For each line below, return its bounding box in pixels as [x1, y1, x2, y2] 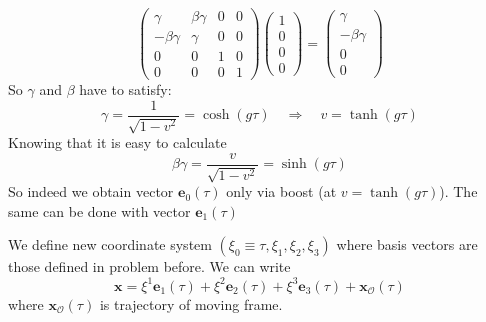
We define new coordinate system [8, 234, 212, 255]
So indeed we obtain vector [8, 181, 174, 202]
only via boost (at [226, 181, 337, 202]
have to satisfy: [79, 79, 172, 100]
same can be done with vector [8, 200, 191, 221]
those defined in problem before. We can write [8, 256, 291, 277]
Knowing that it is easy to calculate [8, 132, 227, 153]
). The [439, 181, 478, 202]
